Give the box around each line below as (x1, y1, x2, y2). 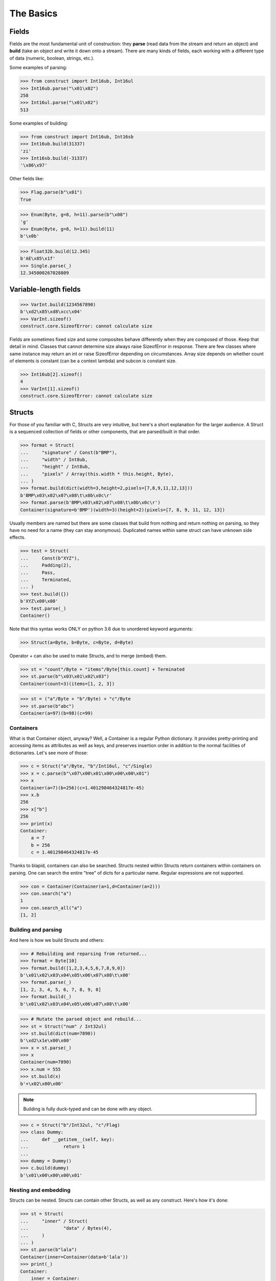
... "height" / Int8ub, (20, 464, 90, 470)
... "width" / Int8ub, (20, 457, 88, 462)
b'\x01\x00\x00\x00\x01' (20, 1172, 83, 1178)
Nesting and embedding (9, 1187, 71, 1194)
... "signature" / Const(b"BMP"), (20, 449, 118, 456)
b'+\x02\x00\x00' (20, 1081, 64, 1086)
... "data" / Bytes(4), (20, 1225, 112, 1231)
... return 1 (20, 1144, 85, 1150)
